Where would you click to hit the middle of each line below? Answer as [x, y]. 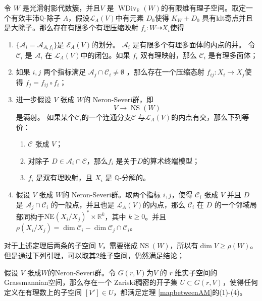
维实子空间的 [196, 272]
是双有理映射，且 [64, 177]
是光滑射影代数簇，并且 [61, 8]
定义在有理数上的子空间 [43, 292]
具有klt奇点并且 [228, 17]
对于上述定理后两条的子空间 [50, 245]
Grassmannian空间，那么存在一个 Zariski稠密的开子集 [91, 282]
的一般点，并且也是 [83, 204]
